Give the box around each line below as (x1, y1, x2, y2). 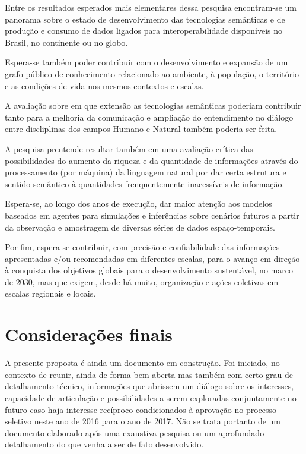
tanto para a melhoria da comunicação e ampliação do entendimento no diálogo (5, 111, 294, 123)
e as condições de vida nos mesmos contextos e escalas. (5, 79, 204, 92)
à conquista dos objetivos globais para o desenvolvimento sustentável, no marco (5, 264, 293, 276)
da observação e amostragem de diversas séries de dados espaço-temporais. (5, 220, 275, 233)
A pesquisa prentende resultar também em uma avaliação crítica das (5, 142, 253, 155)
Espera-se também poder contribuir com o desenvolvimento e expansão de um (5, 56, 288, 68)
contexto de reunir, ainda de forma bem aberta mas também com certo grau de (5, 368, 293, 380)
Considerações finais (5, 322, 173, 346)
